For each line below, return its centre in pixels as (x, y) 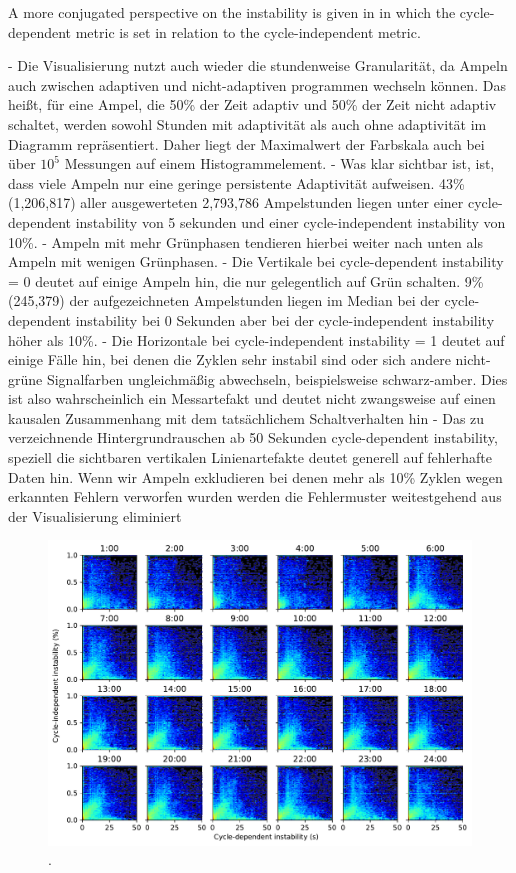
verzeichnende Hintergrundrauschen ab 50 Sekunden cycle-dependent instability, (253, 437)
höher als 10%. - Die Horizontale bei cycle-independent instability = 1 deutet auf (256, 339)
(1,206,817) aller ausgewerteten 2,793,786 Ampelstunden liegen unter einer (236, 202)
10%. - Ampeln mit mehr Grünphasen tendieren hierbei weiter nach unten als (245, 241)
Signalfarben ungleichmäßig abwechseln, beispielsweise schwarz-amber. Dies (277, 378)
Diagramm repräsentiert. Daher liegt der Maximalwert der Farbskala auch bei (246, 143)
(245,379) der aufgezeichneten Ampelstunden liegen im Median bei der (224, 300)
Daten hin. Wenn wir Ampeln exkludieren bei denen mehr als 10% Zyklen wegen (255, 476)
